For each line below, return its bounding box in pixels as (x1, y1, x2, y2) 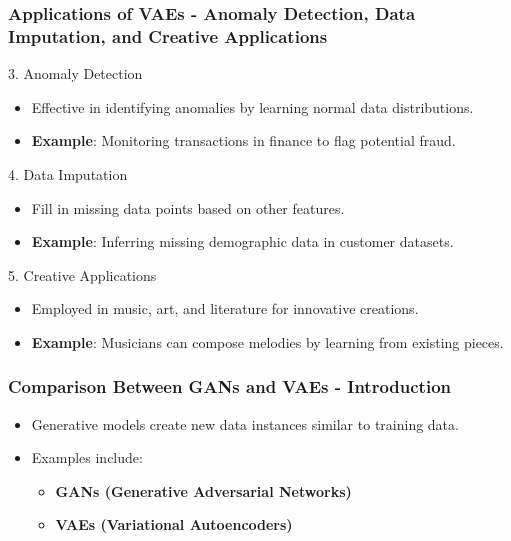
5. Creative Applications (8, 264, 157, 285)
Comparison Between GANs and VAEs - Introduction (8, 374, 452, 399)
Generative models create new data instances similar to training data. (31, 413, 459, 434)
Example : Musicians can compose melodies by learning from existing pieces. (31, 331, 504, 352)
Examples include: (31, 447, 143, 468)
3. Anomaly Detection (8, 63, 143, 84)
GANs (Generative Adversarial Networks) (55, 480, 352, 501)
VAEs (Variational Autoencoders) (55, 514, 293, 535)
